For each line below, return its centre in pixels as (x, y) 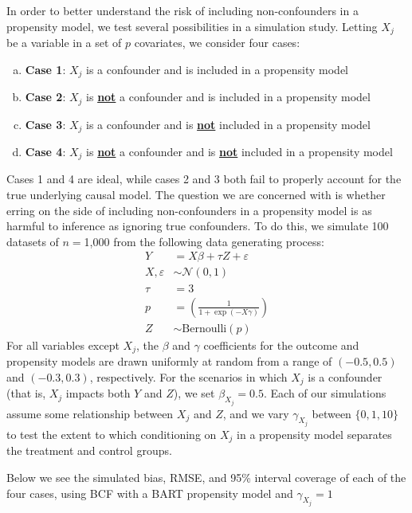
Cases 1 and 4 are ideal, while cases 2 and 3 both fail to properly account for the (204, 179)
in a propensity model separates (314, 434)
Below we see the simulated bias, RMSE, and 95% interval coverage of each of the (206, 477)
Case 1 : (45, 69)
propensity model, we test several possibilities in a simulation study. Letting (192, 26)
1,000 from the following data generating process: (204, 241)
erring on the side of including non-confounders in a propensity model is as (189, 210)
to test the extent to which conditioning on (112, 434)
